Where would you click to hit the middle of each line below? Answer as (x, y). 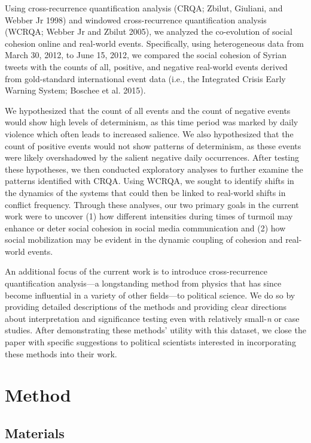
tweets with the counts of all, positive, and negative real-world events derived (146, 66)
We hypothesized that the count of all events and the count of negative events (148, 110)
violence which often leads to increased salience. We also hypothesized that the (149, 133)
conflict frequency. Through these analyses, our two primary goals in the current (152, 204)
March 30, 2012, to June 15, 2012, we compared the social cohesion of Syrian (146, 55)
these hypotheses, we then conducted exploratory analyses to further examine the (154, 169)
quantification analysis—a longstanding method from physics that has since (143, 283)
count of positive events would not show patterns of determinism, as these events (153, 145)
